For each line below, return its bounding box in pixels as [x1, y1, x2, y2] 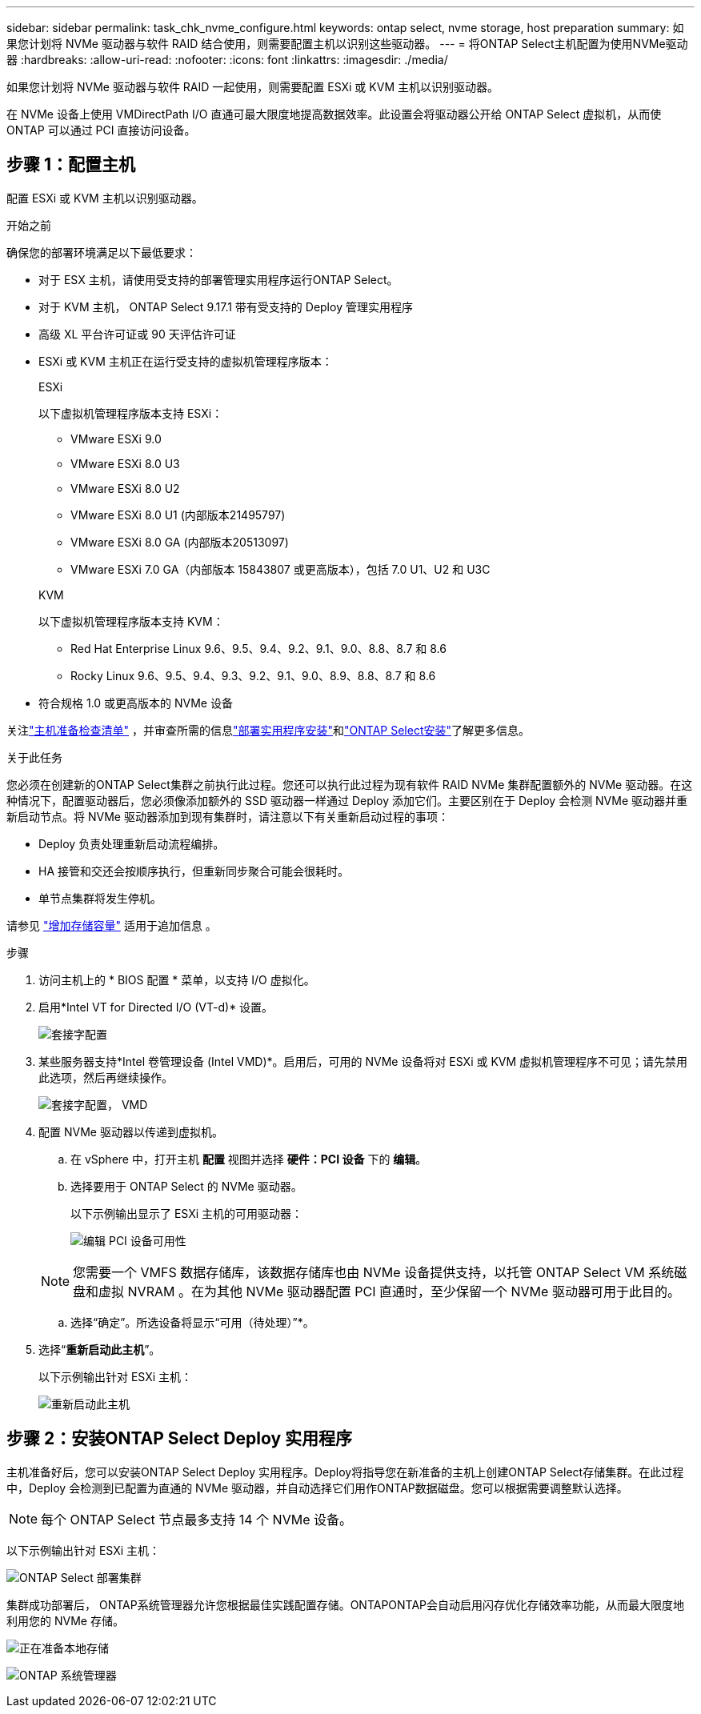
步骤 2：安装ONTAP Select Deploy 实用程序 [6, 1428, 352, 1449]
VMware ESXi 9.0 [70, 431, 162, 446]
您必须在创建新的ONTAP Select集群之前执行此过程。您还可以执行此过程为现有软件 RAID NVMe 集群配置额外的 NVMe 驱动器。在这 [6, 777, 693, 791]
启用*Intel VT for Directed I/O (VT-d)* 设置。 [38, 999, 274, 1014]
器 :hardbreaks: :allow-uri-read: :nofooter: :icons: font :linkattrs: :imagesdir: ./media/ [6, 53, 448, 66]
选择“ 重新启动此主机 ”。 [38, 1342, 161, 1356]
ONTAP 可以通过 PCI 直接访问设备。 [6, 123, 196, 137]
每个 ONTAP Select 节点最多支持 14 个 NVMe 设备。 [41, 1511, 352, 1528]
